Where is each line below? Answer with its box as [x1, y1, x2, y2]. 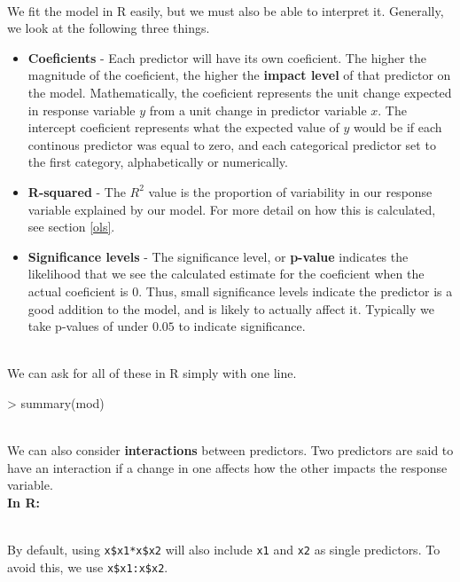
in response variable [27, 100, 136, 119]
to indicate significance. [178, 317, 306, 335]
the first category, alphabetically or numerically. [27, 153, 288, 171]
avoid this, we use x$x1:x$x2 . [7, 557, 168, 576]
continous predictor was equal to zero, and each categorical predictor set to [27, 135, 436, 153]
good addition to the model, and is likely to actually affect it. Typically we [27, 299, 434, 318]
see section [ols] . [27, 217, 115, 236]
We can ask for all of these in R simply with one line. [7, 364, 297, 382]
